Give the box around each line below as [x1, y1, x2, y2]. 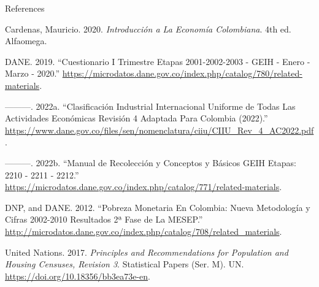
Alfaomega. [5, 34, 47, 47]
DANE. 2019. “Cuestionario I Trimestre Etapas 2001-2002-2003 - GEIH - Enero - [5, 55, 310, 67]
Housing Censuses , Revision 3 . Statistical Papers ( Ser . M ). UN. [5, 258, 244, 270]
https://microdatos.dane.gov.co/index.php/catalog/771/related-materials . [5, 180, 282, 193]
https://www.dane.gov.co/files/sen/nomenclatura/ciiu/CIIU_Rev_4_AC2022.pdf [5, 123, 314, 136]
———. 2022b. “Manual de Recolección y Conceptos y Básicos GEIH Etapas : [5, 156, 296, 169]
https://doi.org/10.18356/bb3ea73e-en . [5, 269, 150, 282]
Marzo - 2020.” [5, 67, 60, 80]
